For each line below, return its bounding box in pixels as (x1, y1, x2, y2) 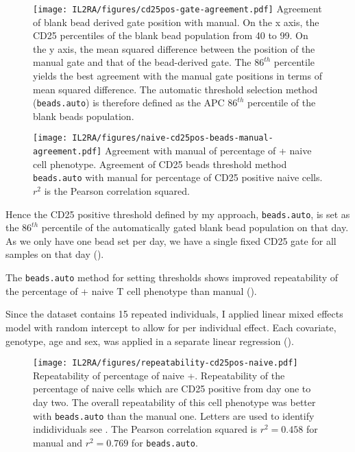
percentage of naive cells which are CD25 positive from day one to (33, 381, 311, 396)
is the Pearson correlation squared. (44, 184, 190, 198)
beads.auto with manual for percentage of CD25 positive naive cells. (33, 170, 323, 185)
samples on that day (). (5, 247, 104, 261)
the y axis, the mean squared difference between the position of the (33, 41, 315, 56)
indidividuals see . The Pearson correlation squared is (33, 422, 258, 436)
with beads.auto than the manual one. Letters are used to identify (33, 408, 315, 423)
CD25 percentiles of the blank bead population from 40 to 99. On (33, 28, 308, 43)
